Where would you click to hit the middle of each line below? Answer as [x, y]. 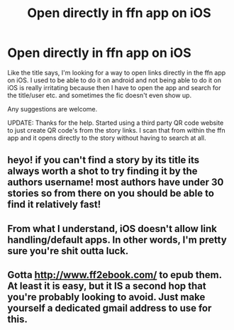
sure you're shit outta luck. [68, 251]
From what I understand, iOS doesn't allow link [112, 229]
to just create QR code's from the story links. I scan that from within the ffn [116, 130]
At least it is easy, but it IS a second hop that [107, 286]
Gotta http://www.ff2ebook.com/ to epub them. [115, 275]
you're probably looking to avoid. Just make [106, 297]
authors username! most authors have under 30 [116, 182]
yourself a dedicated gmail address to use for [110, 308]
